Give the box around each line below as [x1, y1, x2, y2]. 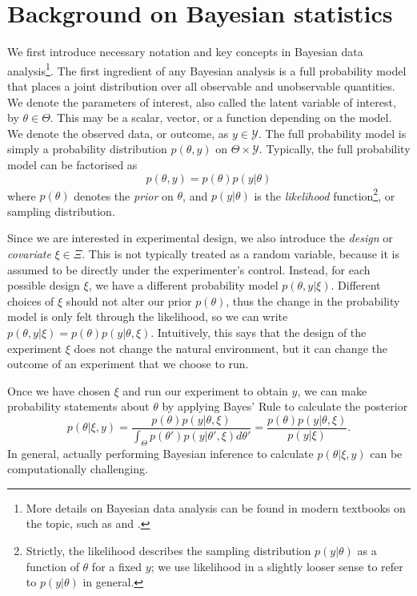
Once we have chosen [7, 382, 110, 399]
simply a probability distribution [7, 140, 167, 157]
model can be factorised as [7, 156, 138, 172]
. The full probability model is [258, 124, 407, 141]
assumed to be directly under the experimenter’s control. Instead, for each [7, 261, 371, 278]
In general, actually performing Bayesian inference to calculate [7, 444, 314, 461]
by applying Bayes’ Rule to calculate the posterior [162, 398, 408, 415]
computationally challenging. [7, 460, 148, 477]
